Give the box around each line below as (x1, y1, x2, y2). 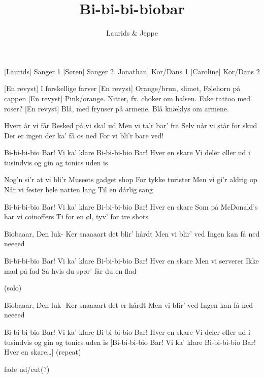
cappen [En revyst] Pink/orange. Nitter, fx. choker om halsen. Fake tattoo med (4, 93, 251, 103)
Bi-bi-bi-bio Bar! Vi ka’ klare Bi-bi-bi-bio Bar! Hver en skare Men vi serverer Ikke (4, 255, 259, 266)
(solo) (4, 282, 22, 293)
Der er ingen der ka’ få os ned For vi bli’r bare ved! (4, 130, 164, 140)
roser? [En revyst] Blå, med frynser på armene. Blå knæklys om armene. (4, 103, 229, 113)
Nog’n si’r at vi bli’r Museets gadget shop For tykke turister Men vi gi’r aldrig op (4, 174, 257, 185)
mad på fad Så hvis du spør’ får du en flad (4, 265, 137, 276)
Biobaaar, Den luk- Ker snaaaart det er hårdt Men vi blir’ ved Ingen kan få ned (4, 299, 253, 310)
